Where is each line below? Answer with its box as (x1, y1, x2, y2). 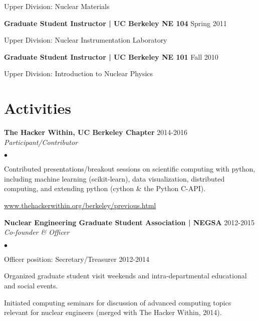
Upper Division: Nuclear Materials (4, 1, 110, 11)
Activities (4, 98, 72, 118)
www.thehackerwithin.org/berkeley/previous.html (4, 200, 156, 211)
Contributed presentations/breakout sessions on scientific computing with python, (4, 164, 255, 174)
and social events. (4, 280, 58, 291)
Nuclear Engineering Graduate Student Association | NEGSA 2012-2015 (4, 217, 255, 227)
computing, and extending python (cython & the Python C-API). (4, 183, 206, 194)
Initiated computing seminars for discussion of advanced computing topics (4, 297, 231, 307)
